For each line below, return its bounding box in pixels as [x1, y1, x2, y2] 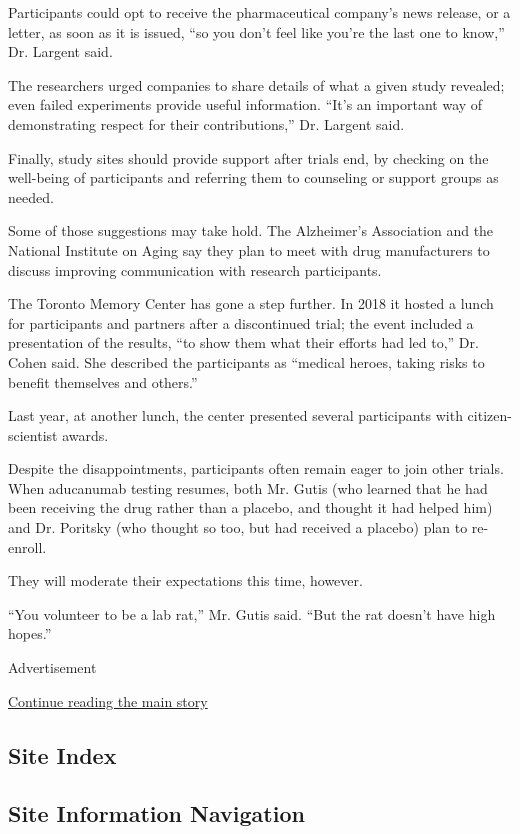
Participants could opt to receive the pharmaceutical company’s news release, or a [8, 2, 511, 22]
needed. [8, 186, 54, 207]
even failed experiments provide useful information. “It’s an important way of [8, 94, 483, 115]
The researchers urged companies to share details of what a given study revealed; [8, 74, 505, 95]
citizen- [467, 405, 512, 426]
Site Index [8, 739, 117, 770]
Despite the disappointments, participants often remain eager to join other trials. [8, 458, 504, 479]
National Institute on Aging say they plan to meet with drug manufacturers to [8, 239, 490, 260]
